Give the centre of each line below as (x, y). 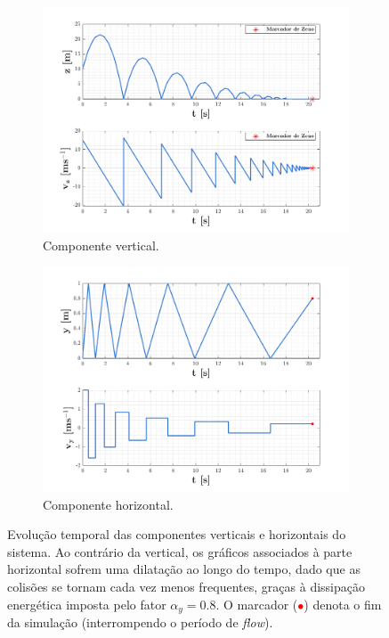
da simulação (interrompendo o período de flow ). (140, 622)
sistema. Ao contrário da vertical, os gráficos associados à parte (180, 551)
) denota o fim (343, 604)
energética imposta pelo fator (87, 604)
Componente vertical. (101, 245)
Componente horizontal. (108, 504)
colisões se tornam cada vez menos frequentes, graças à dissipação (186, 587)
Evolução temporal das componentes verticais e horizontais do (177, 534)
